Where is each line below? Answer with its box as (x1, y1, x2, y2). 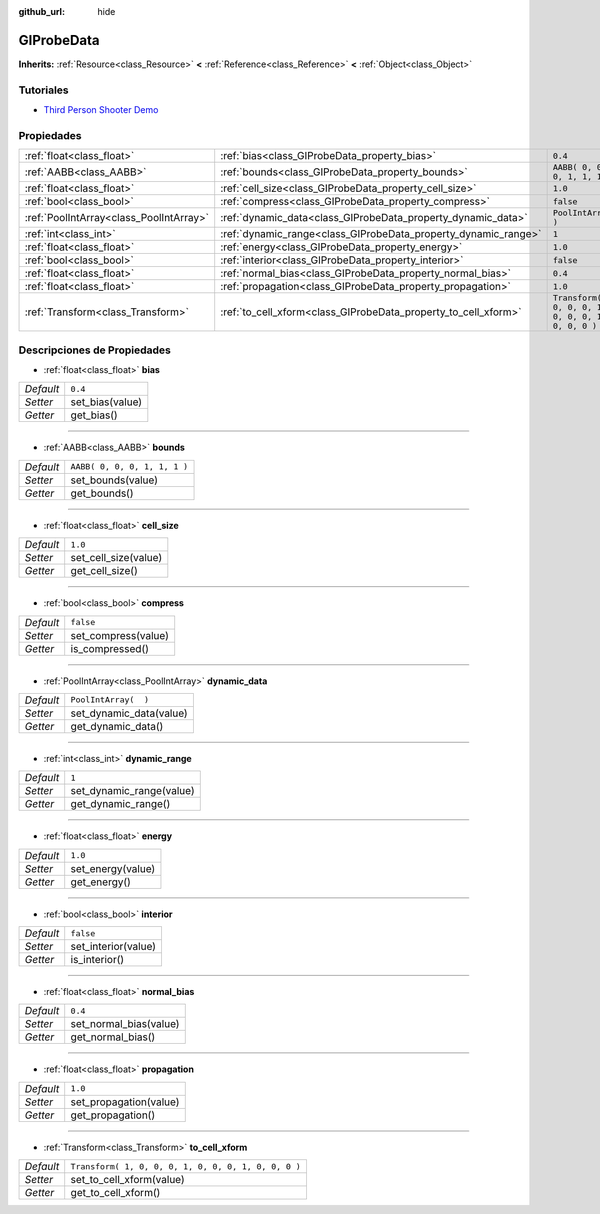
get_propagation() (70, 1108, 156, 1122)
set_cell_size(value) (70, 551, 163, 565)
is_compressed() (70, 641, 150, 655)
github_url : (18, 6, 65, 17)
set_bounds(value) (70, 473, 159, 487)
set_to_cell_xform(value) (70, 1173, 185, 1187)
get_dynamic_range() (70, 797, 171, 811)
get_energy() (70, 875, 132, 889)
